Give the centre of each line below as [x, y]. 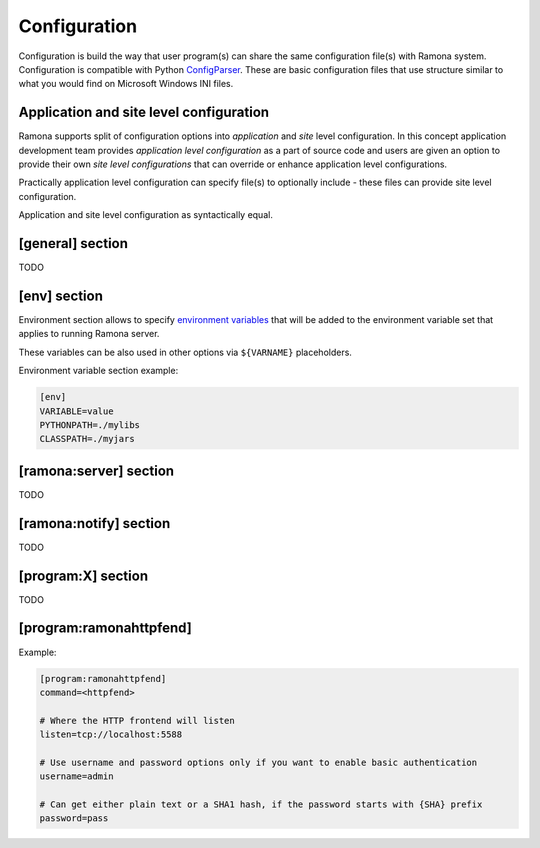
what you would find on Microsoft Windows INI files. [126, 84]
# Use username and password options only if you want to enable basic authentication [258, 762]
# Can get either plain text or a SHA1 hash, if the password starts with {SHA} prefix [261, 804]
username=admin [76, 776]
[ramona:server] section [96, 470]
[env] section [61, 295]
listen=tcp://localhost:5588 [111, 734]
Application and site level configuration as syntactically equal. [146, 215]
